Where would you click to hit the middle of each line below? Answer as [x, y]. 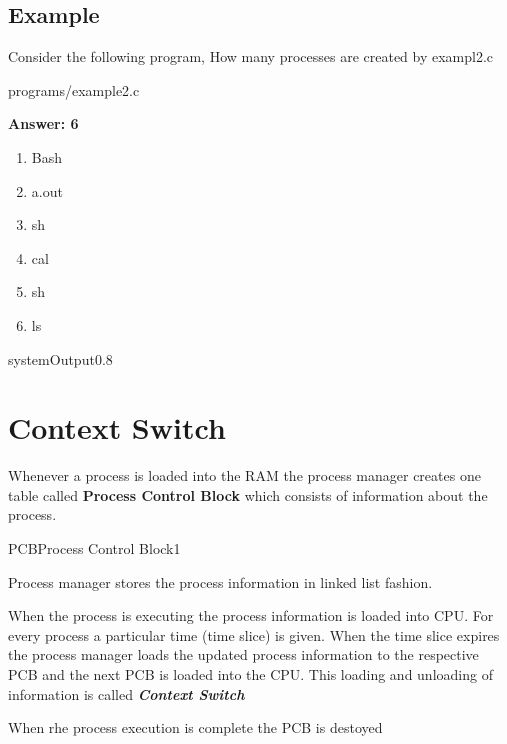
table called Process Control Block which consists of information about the [248, 494]
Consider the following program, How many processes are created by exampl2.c [251, 56]
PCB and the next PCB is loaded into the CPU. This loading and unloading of [250, 674]
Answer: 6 [43, 123]
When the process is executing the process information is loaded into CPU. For [251, 615]
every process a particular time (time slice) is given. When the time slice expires [254, 634]
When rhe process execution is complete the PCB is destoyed [195, 727]
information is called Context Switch [126, 693]
